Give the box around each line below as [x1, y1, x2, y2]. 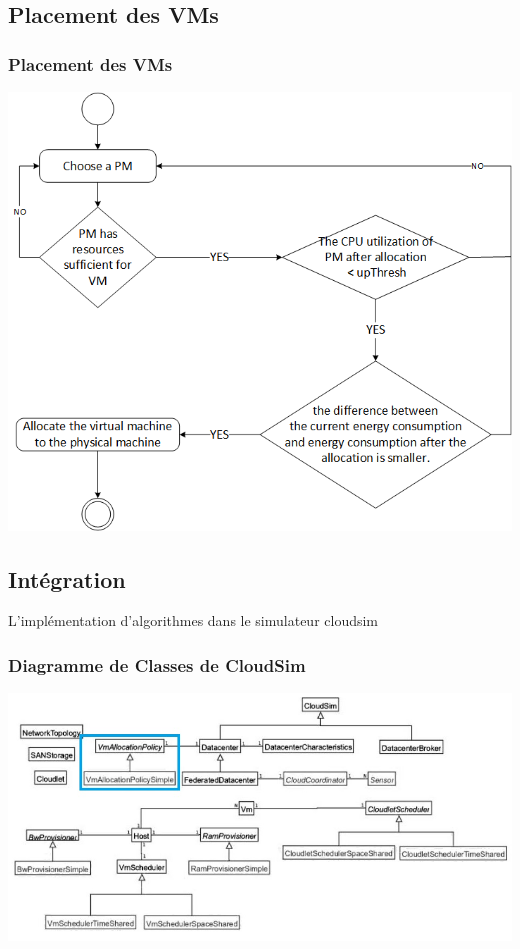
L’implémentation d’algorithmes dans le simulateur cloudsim [8, 610, 379, 631]
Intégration [8, 563, 126, 594]
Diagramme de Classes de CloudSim [8, 652, 306, 677]
